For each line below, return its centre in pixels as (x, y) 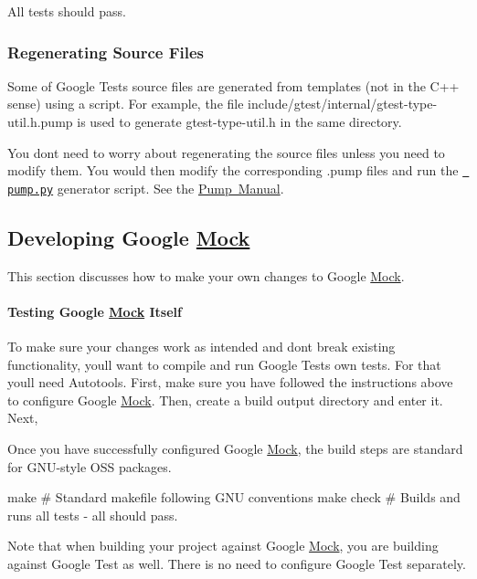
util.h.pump (40, 121)
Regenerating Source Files (106, 52)
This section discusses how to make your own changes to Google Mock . (206, 275)
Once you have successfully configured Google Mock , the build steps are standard (235, 449)
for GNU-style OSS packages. (90, 466)
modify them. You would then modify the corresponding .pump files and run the (233, 170)
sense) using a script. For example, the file (126, 104)
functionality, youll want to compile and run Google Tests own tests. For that (224, 364)
